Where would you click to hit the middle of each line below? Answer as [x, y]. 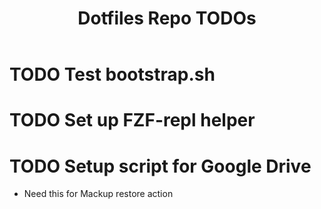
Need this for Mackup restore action [98, 194]
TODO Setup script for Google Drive [160, 166]
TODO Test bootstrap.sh [112, 74]
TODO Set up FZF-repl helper [132, 120]
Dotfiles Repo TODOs [167, 18]
